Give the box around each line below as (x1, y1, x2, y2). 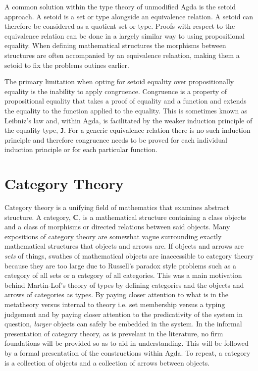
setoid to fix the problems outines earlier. (4, 59, 129, 70)
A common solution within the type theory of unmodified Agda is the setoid (4, 1, 236, 11)
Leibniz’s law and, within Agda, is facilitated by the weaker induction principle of (4, 115, 253, 125)
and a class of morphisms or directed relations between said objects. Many (4, 221, 230, 232)
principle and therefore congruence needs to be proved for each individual (4, 134, 227, 145)
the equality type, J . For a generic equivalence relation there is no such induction (4, 125, 251, 135)
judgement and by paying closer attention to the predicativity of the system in (4, 309, 243, 319)
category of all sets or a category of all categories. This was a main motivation (4, 270, 242, 280)
